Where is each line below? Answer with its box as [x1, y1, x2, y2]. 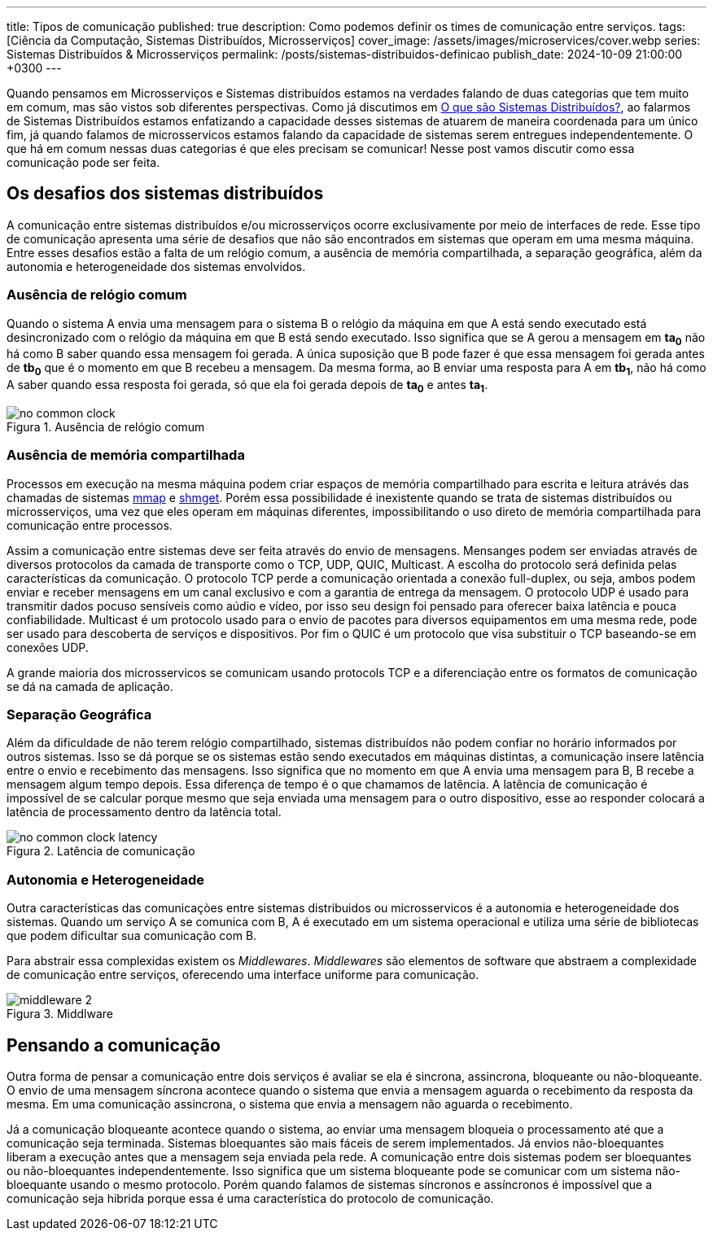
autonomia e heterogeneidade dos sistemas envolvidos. [7, 259, 306, 273]
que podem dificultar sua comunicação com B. [7, 929, 257, 943]
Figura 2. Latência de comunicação [7, 844, 195, 859]
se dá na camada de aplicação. [7, 679, 173, 693]
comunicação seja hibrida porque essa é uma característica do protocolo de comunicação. [7, 1191, 494, 1206]
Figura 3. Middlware [7, 1007, 113, 1021]
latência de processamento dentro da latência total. [7, 805, 282, 820]
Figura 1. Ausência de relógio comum [7, 419, 205, 434]
